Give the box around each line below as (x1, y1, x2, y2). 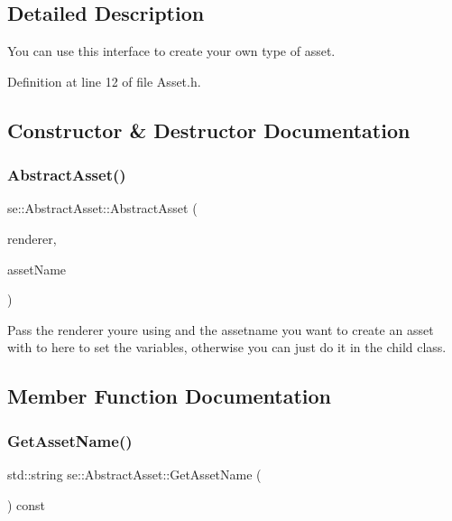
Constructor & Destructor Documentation (7, 116, 410, 144)
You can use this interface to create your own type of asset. (7, 42, 336, 60)
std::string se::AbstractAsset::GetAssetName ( (7, 464, 262, 483)
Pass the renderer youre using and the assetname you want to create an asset (7, 320, 434, 339)
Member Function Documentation (7, 382, 332, 410)
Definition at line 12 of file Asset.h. (7, 71, 201, 90)
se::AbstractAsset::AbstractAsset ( (7, 199, 198, 218)
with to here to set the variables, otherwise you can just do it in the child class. (7, 338, 447, 357)
